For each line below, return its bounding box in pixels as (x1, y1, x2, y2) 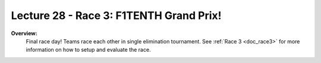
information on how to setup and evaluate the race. (26, 46, 151, 53)
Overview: (11, 30, 38, 37)
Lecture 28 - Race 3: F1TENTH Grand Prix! (11, 9, 222, 22)
